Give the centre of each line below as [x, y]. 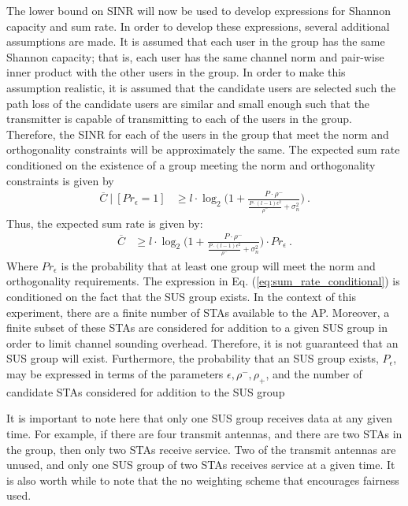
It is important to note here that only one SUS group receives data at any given [199, 418]
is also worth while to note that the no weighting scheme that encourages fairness [203, 480]
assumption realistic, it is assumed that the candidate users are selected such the [201, 87]
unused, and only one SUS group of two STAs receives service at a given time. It [201, 465]
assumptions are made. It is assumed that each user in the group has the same [196, 41]
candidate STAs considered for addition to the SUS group [146, 391]
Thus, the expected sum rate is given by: [105, 223]
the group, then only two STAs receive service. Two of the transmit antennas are [201, 449]
